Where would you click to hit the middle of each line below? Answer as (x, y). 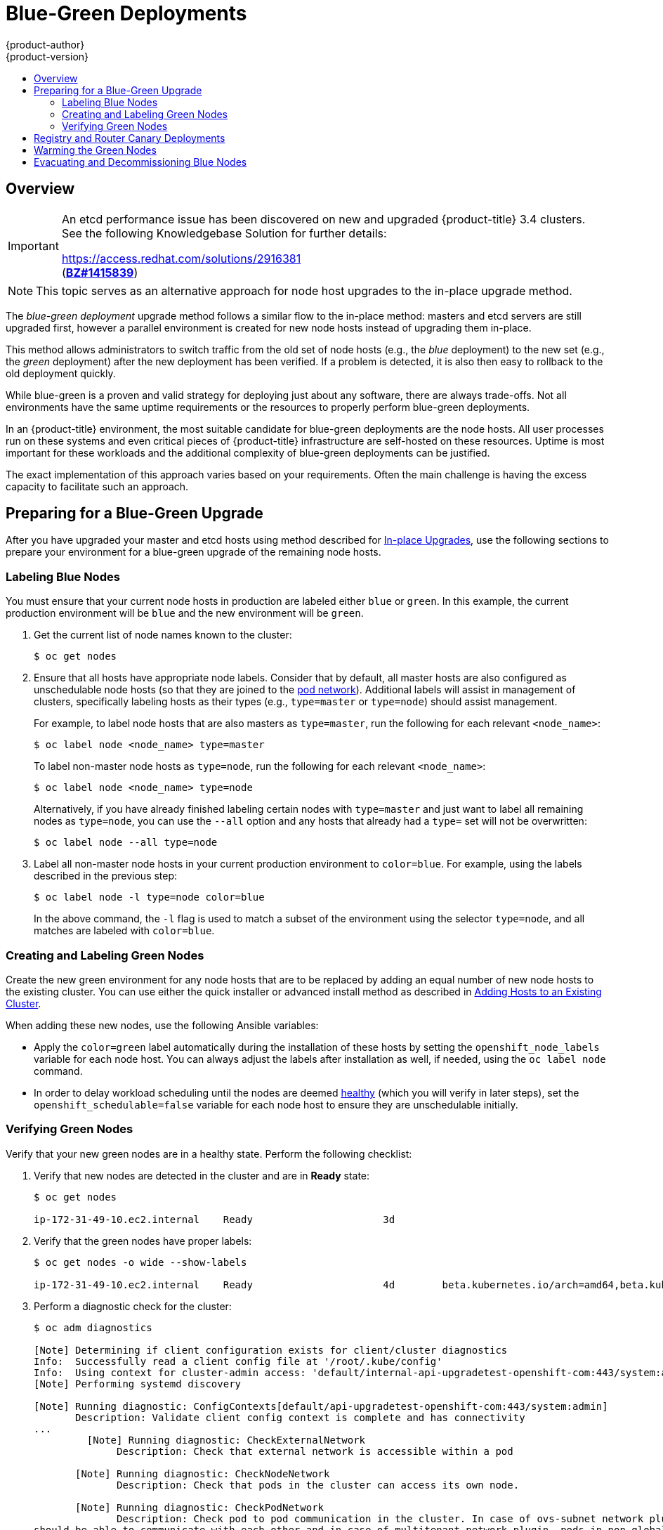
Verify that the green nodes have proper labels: (143, 1241)
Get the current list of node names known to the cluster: (163, 635)
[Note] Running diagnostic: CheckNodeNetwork (203, 1473)
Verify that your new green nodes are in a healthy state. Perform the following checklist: (209, 1153)
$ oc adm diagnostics (93, 1327)
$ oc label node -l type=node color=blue (149, 897)
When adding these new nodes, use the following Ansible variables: (162, 1025)
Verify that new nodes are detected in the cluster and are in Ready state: (202, 1175)
